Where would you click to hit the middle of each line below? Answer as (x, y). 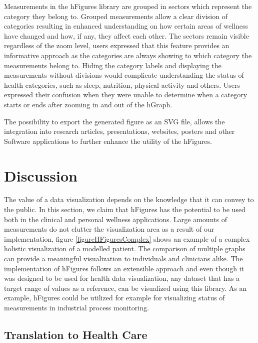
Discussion (41, 175)
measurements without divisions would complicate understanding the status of (124, 75)
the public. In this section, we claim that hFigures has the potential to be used (125, 209)
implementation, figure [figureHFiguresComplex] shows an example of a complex (127, 238)
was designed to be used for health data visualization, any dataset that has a (122, 278)
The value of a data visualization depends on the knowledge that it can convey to (129, 199)
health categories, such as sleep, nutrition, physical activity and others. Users (122, 84)
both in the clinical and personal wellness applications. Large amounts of (115, 219)
